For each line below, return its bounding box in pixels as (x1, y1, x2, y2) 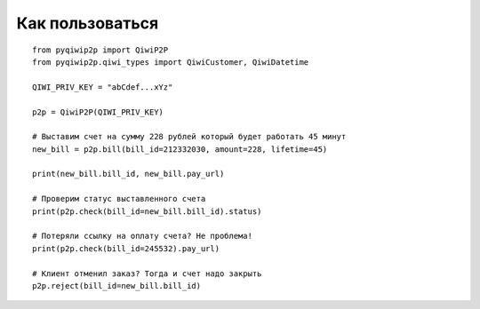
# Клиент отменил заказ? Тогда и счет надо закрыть (32, 268, 262, 279)
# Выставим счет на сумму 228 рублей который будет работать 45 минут (32, 131, 347, 142)
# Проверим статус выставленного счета (32, 194, 206, 204)
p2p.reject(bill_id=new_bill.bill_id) (32, 281, 202, 290)
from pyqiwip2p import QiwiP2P (32, 44, 169, 55)
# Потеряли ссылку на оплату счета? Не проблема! (32, 231, 253, 242)
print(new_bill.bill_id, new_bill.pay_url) (32, 169, 225, 179)
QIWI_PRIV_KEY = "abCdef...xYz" (32, 82, 173, 92)
